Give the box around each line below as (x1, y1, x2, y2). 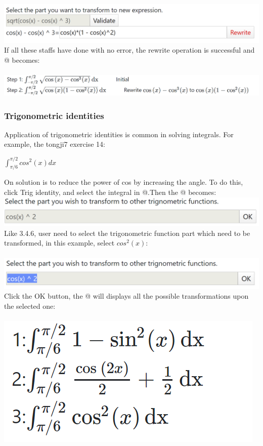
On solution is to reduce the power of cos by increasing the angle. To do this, (4, 177, 243, 187)
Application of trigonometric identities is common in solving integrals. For (4, 129, 234, 139)
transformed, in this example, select (4, 237, 115, 248)
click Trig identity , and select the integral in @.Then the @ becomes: (4, 186, 216, 197)
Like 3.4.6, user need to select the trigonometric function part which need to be (4, 227, 250, 238)
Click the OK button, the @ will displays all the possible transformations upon (4, 291, 249, 301)
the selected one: (4, 300, 56, 311)
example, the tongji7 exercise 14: (4, 139, 105, 149)
